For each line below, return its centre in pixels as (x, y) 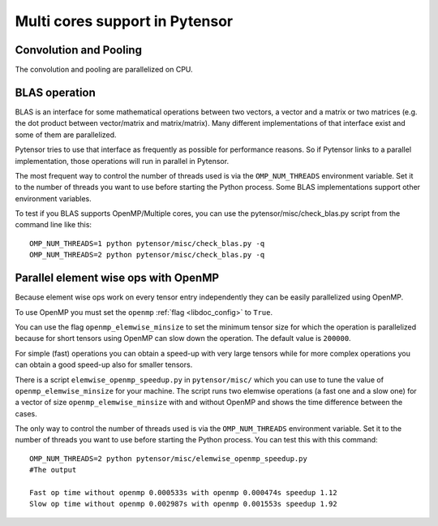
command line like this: (54, 225)
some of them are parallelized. (66, 135)
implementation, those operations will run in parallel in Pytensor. (122, 161)
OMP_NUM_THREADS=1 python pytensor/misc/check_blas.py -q (147, 243)
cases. (26, 413)
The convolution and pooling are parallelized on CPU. (104, 70)
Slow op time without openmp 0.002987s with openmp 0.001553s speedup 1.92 (183, 504)
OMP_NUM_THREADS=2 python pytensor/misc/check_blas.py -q (147, 255)
